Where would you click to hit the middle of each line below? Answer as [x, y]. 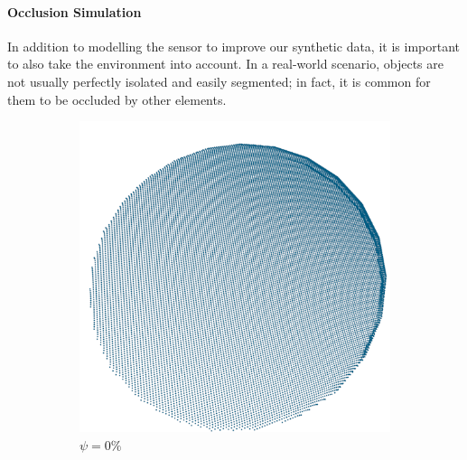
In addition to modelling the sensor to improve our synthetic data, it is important [233, 46]
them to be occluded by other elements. [117, 99]
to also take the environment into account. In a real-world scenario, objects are [225, 64]
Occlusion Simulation [75, 11]
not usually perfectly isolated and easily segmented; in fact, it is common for [219, 81]
